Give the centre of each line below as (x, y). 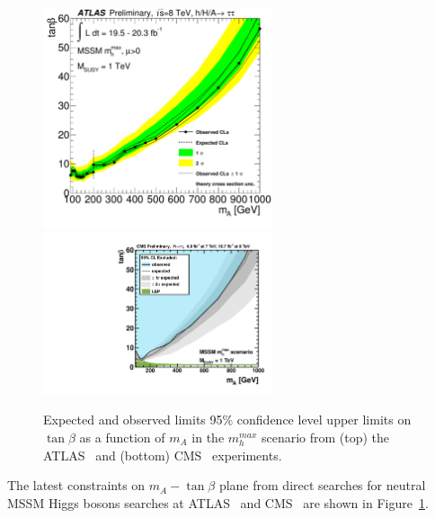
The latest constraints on (76, 485)
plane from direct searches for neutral (322, 485)
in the (208, 437)
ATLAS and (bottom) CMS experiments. (163, 455)
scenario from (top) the (325, 437)
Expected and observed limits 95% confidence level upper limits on (227, 420)
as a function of (122, 437)
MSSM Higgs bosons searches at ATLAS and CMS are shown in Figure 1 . (218, 502)
